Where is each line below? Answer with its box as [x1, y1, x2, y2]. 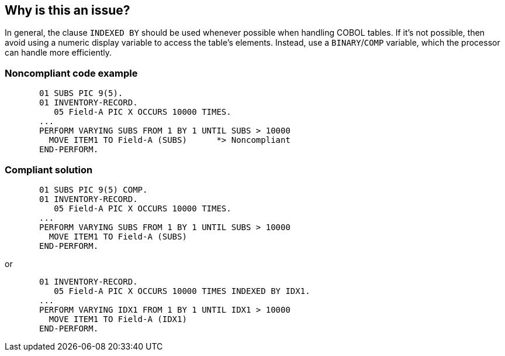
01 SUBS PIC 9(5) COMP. [39, 184, 148, 194]
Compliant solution [5, 163, 93, 176]
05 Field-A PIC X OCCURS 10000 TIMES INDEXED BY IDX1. [54, 286, 310, 296]
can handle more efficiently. [5, 47, 112, 58]
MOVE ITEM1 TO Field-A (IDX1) [49, 314, 187, 324]
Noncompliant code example [5, 67, 138, 79]
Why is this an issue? [5, 3, 130, 18]
